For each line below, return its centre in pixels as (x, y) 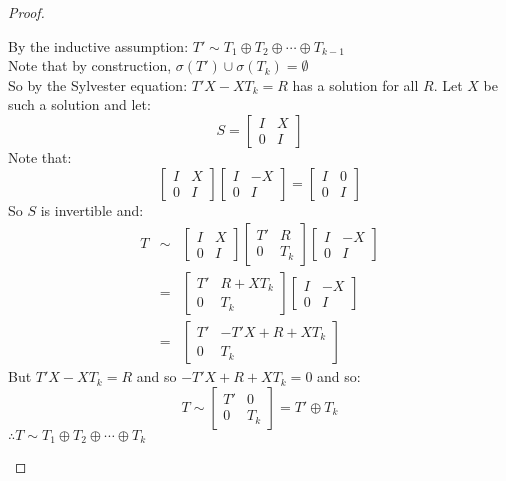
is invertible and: (92, 209)
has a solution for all (355, 84)
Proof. (26, 12)
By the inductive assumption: (98, 45)
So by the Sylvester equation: (98, 84)
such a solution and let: (79, 104)
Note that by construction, (90, 65)
